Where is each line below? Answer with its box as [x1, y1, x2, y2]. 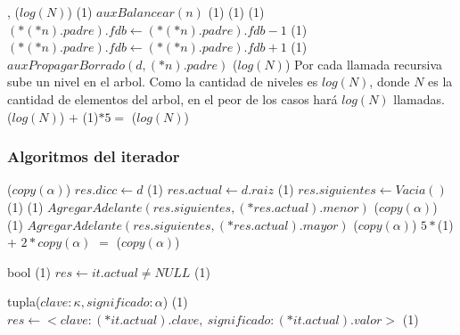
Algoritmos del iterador [7, 145, 180, 167]
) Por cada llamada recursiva [284, 54, 443, 73]
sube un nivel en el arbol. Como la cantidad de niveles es [7, 72, 318, 91]
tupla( [7, 292, 41, 311]
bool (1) [7, 262, 52, 281]
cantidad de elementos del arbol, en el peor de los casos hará [7, 89, 338, 108]
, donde [369, 72, 410, 91]
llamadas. [393, 89, 445, 108]
